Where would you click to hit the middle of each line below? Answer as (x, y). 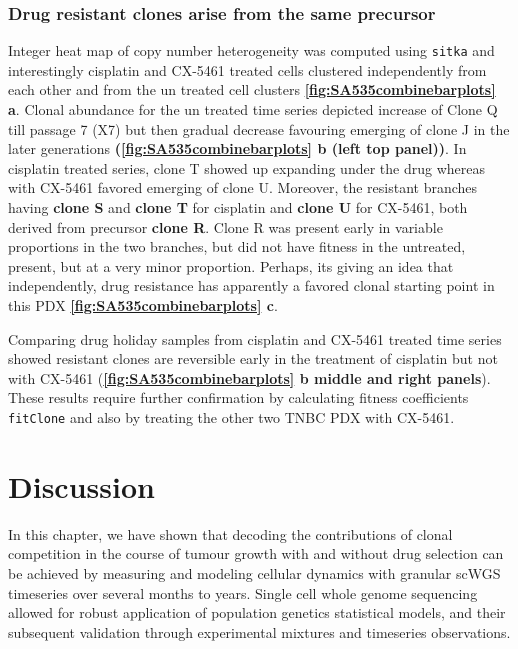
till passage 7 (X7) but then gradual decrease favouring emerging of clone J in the (259, 128)
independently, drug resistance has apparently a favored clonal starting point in (251, 285)
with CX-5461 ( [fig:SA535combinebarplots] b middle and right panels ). (249, 377)
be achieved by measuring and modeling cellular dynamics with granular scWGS (254, 572)
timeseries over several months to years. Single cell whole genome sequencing (243, 592)
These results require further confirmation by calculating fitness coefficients (238, 397)
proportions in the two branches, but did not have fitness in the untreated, (237, 246)
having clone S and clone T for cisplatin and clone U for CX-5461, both (238, 207)
